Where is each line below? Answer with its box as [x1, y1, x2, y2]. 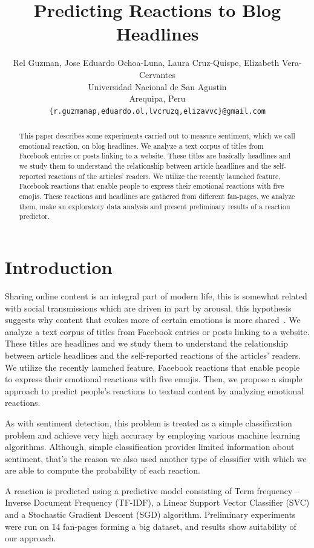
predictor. [19, 211, 50, 221]
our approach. [5, 532, 56, 544]
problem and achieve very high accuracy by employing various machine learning [5, 428, 301, 441]
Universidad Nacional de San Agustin [88, 80, 227, 93]
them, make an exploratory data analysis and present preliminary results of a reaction [19, 201, 290, 211]
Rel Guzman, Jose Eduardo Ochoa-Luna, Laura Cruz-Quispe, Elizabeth [13, 56, 280, 69]
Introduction [5, 255, 113, 279]
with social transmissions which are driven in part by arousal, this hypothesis [5, 301, 292, 314]
